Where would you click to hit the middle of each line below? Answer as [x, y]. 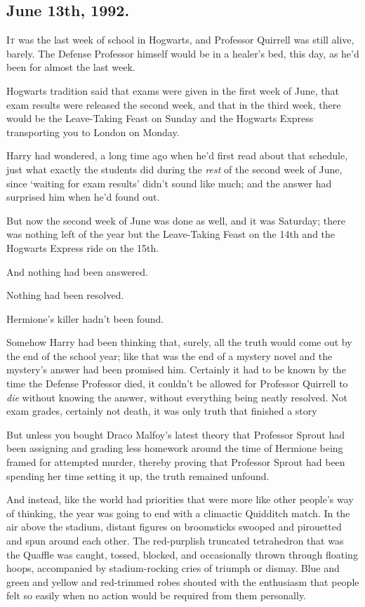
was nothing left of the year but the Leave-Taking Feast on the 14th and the [171, 234]
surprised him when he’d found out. [83, 197]
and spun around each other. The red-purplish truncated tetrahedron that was [175, 541]
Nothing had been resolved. [65, 295]
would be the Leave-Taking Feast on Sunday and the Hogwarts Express [160, 118]
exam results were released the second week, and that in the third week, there [174, 104]
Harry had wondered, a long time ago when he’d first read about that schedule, [177, 155]
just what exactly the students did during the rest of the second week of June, [174, 169]
